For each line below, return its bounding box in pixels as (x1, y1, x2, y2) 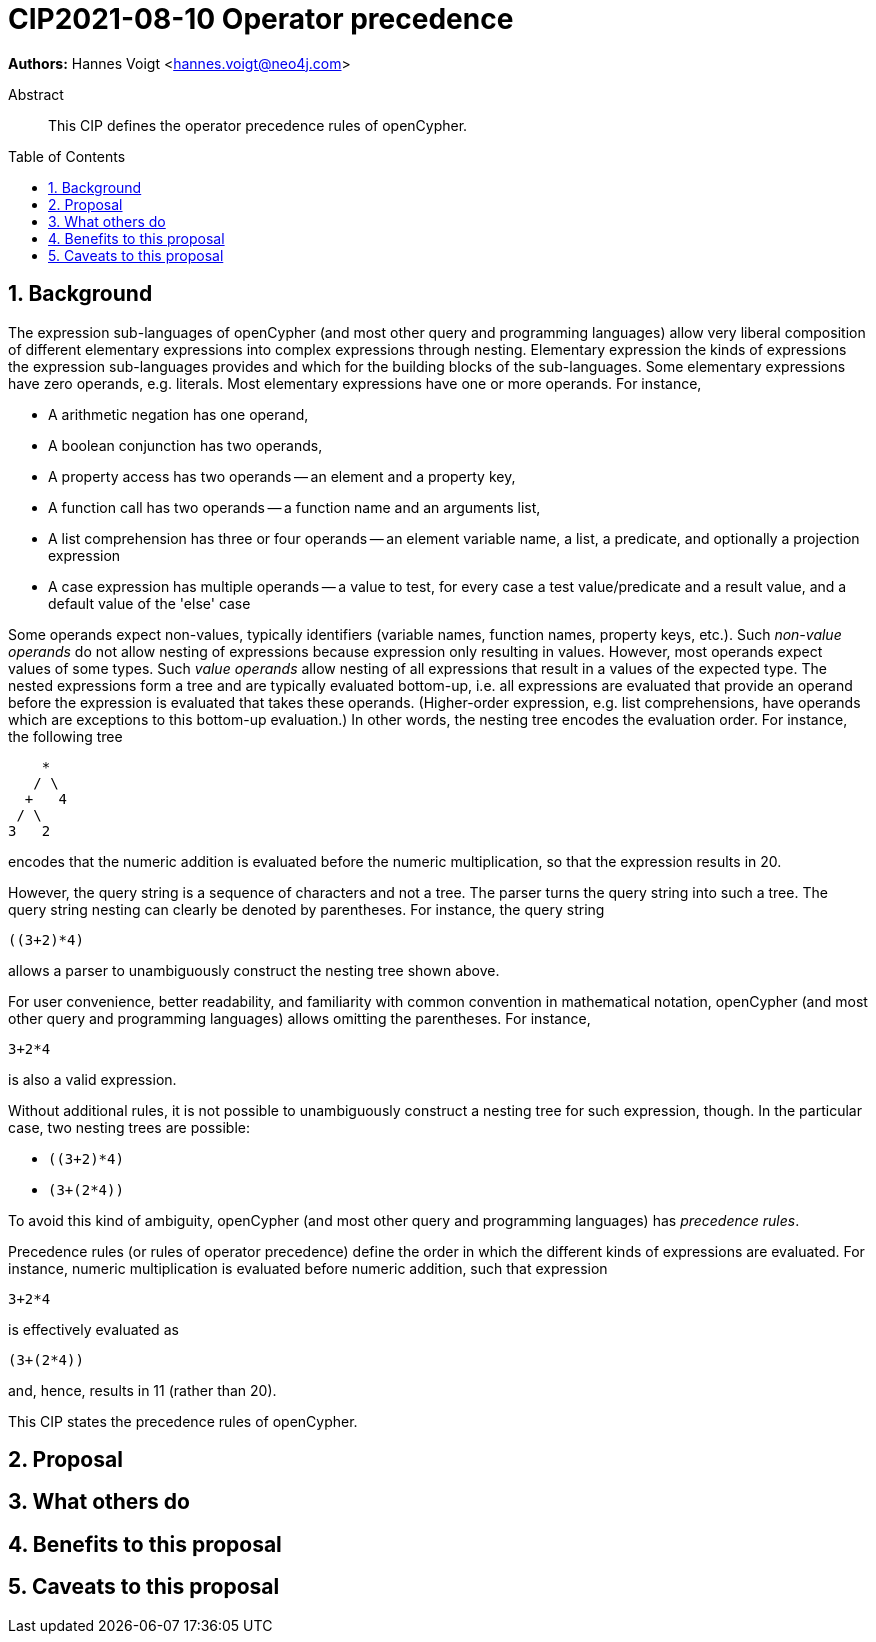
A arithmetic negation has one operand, (48, 405, 309, 423)
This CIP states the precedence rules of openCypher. (8, 1412, 358, 1430)
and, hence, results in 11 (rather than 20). (8, 1381, 277, 1399)
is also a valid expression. (8, 1070, 177, 1088)
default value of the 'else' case (48, 594, 251, 612)
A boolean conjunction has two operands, (48, 436, 323, 454)
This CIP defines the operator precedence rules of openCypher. (48, 116, 468, 134)
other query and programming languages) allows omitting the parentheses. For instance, (8, 1009, 591, 1027)
